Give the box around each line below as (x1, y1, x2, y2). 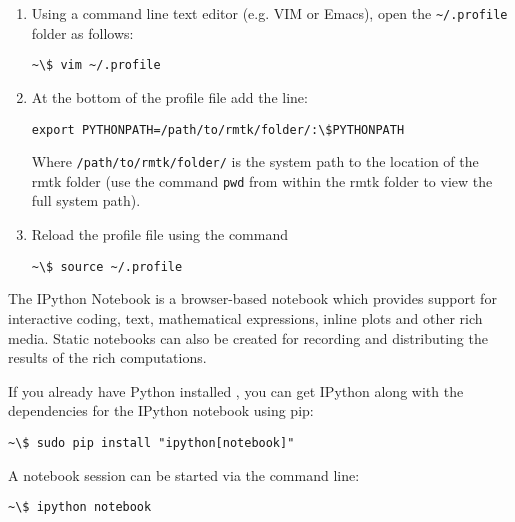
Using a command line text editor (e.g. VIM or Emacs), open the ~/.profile (31, 3, 508, 23)
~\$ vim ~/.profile (31, 58, 161, 73)
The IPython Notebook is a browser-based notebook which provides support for (8, 288, 497, 309)
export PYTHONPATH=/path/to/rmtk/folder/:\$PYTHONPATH (31, 122, 405, 137)
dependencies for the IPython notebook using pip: (8, 400, 314, 421)
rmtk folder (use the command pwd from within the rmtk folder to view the (31, 170, 493, 191)
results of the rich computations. (8, 347, 207, 368)
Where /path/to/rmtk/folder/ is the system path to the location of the (31, 151, 479, 172)
